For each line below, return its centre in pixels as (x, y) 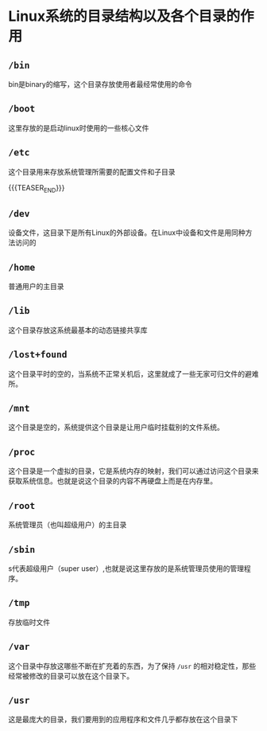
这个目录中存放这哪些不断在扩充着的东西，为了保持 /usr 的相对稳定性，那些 (132, 666)
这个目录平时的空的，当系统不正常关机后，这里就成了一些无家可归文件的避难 (133, 373)
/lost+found (38, 355)
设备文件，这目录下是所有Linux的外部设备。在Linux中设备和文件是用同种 (127, 233)
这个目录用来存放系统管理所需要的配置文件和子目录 (92, 171)
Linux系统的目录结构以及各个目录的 (124, 16)
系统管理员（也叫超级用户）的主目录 (68, 525)
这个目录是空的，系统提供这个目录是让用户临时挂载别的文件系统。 (116, 428)
